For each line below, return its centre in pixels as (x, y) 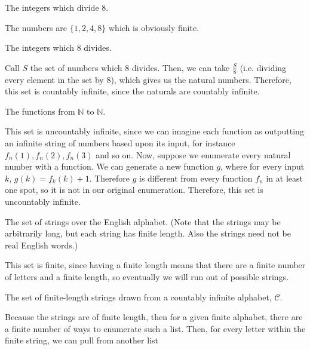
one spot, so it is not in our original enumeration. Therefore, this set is (134, 190)
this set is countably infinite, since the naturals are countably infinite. (132, 91)
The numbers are (36, 27)
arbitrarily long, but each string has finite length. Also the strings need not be (148, 233)
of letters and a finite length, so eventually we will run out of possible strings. (147, 276)
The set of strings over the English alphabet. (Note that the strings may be (143, 221)
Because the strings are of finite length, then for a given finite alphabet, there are (154, 317)
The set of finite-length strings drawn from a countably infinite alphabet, (138, 297)
